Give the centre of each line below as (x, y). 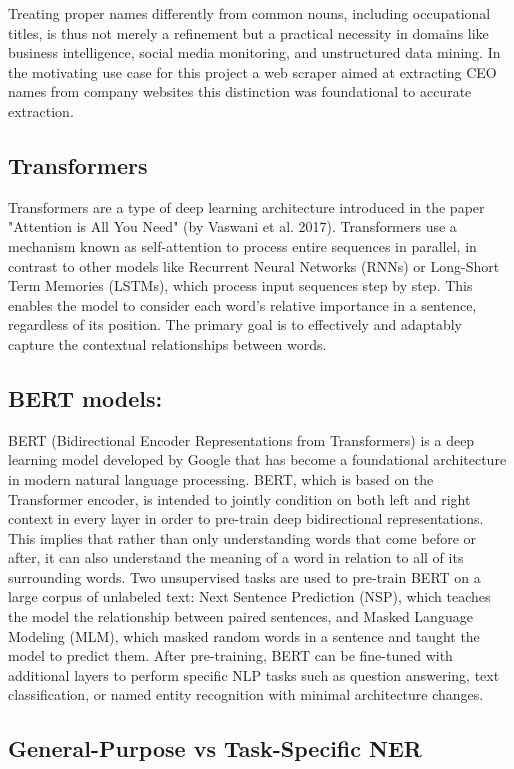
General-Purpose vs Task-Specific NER (215, 748)
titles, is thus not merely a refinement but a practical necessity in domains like (248, 32)
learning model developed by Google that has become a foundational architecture (257, 459)
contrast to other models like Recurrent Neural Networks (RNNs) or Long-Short (254, 265)
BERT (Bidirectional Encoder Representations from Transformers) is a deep (241, 439)
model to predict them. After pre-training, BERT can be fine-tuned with (230, 655)
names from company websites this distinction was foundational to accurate (240, 91)
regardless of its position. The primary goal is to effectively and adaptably (235, 324)
